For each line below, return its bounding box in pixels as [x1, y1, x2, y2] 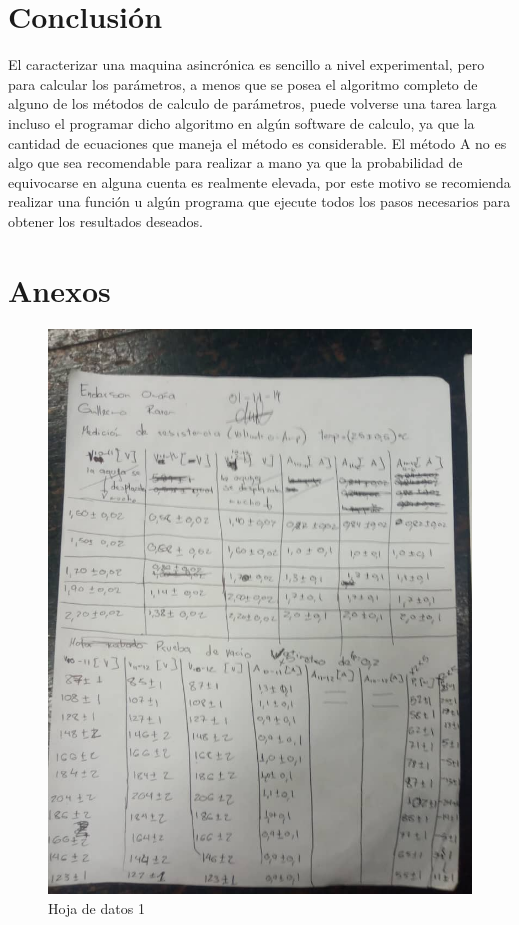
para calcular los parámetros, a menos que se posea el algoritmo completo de [8, 73, 478, 94]
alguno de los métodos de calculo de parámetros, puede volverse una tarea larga [8, 93, 497, 114]
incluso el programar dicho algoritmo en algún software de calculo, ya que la [8, 112, 475, 133]
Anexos [8, 269, 111, 310]
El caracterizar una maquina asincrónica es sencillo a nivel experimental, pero [8, 54, 485, 75]
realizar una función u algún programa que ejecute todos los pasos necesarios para [8, 191, 511, 212]
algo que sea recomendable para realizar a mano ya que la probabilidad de [8, 152, 463, 173]
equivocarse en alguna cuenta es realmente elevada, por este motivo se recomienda [8, 171, 511, 192]
